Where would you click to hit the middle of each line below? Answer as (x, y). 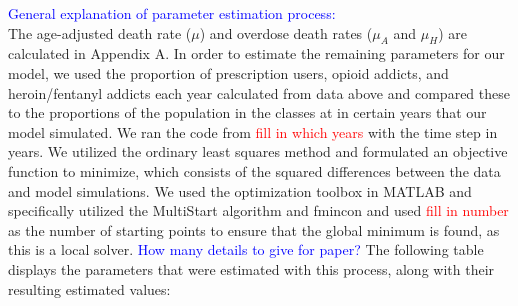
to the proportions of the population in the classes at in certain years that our (247, 112)
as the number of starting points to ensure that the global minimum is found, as (254, 229)
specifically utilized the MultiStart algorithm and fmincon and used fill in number (258, 210)
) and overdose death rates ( (286, 32)
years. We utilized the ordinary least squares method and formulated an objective (258, 151)
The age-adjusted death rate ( (100, 32)
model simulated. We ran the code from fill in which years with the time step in (253, 131)
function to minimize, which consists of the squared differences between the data (254, 170)
